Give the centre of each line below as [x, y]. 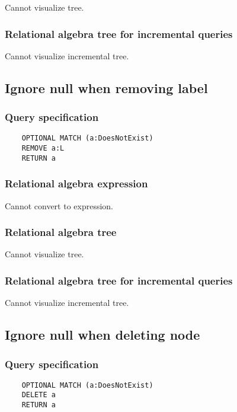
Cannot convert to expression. [59, 205]
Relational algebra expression [76, 183]
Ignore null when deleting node [103, 335]
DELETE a [39, 395]
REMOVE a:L [43, 148]
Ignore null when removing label [106, 87]
